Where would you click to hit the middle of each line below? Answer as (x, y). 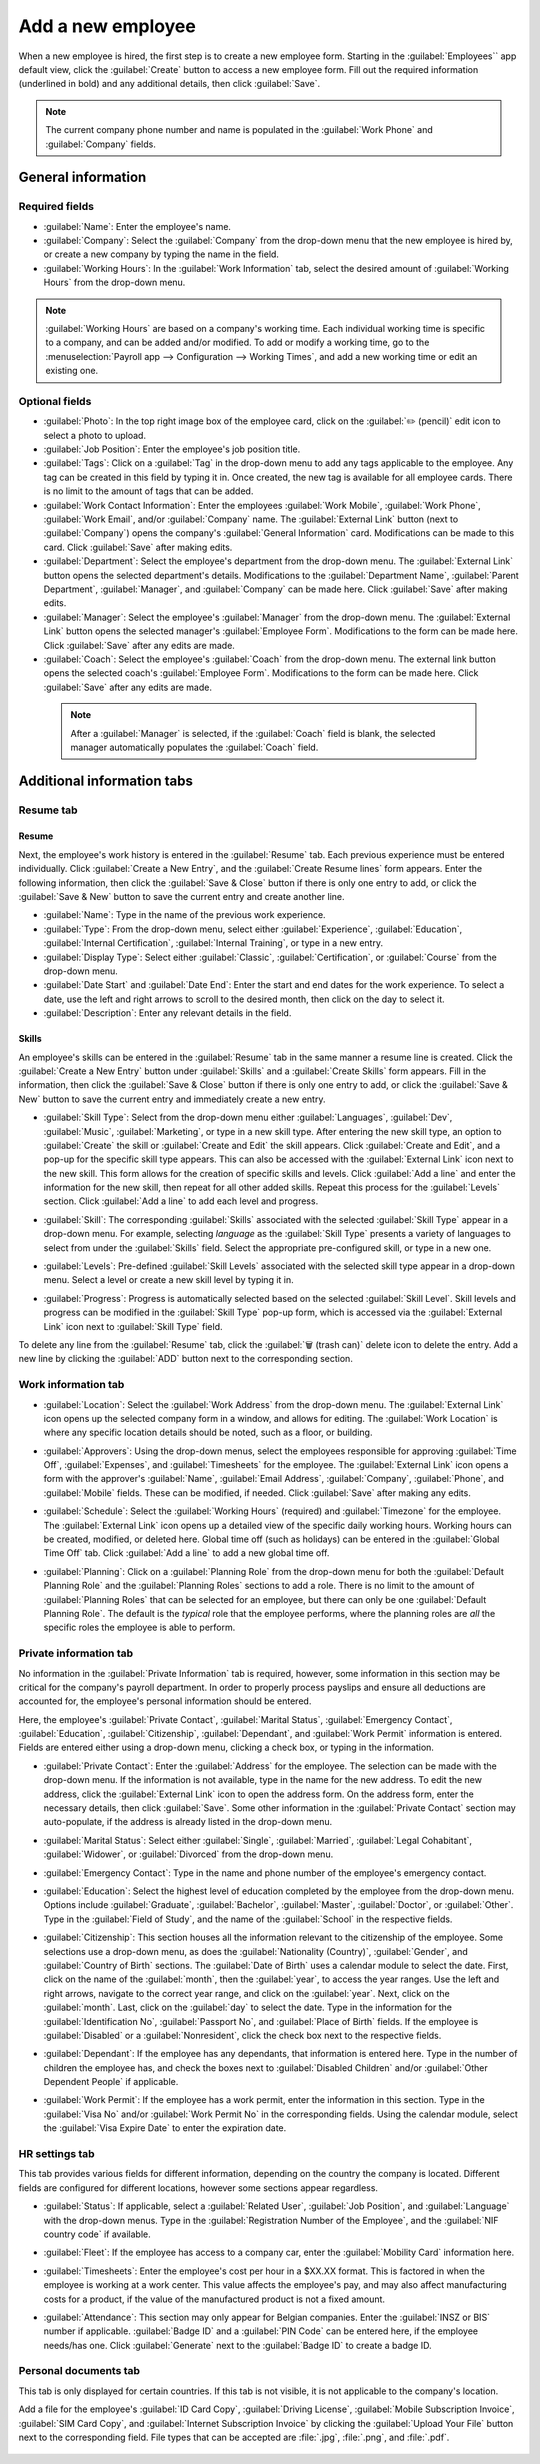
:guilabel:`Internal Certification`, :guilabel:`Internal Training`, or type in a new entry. (213, 943)
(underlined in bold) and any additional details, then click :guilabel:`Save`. (169, 84)
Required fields (56, 207)
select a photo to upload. (95, 435)
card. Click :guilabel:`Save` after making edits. (138, 547)
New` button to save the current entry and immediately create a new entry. (172, 1099)
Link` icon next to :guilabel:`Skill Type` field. (133, 1326)
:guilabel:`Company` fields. (101, 144)
